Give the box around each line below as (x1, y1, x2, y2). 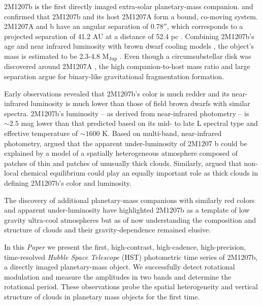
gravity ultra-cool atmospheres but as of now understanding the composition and (4, 214, 256, 225)
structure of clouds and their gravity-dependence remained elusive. (4, 224, 211, 235)
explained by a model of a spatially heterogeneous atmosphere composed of (4, 148, 238, 158)
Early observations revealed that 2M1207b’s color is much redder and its (4, 88, 230, 98)
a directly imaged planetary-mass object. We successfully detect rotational (4, 261, 235, 272)
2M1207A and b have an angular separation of (4, 21, 149, 31)
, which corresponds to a (167, 21, 243, 31)
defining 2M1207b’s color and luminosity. (4, 177, 132, 188)
